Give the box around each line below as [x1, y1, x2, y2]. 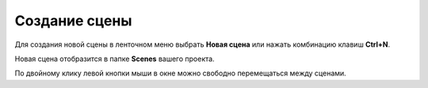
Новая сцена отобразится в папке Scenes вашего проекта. [14, 54, 215, 63]
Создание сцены [14, 12, 132, 29]
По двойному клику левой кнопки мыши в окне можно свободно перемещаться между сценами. [14, 68, 346, 78]
